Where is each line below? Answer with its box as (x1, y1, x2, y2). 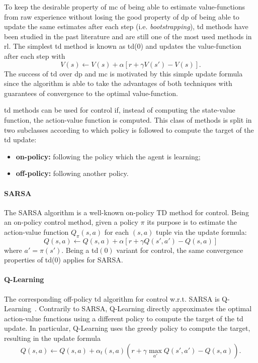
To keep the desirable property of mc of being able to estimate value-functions (4, 2, 245, 12)
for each (104, 226, 129, 237)
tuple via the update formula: (156, 226, 247, 237)
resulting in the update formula (4, 333, 101, 343)
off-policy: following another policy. (16, 168, 129, 178)
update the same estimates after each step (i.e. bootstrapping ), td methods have (4, 21, 248, 32)
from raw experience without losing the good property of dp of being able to (4, 11, 239, 22)
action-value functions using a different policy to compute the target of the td (4, 313, 243, 323)
